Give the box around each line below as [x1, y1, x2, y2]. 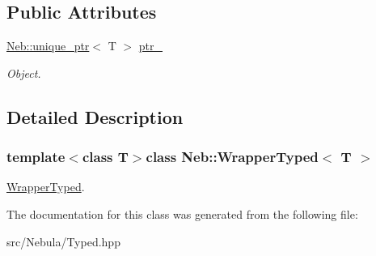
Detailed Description [6, 104, 184, 129]
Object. [6, 64, 41, 81]
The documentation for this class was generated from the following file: [6, 205, 358, 222]
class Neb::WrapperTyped [146, 147, 319, 167]
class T [82, 147, 129, 167]
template [6, 147, 65, 167]
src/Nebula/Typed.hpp [6, 233, 120, 250]
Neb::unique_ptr [6, 37, 90, 54]
